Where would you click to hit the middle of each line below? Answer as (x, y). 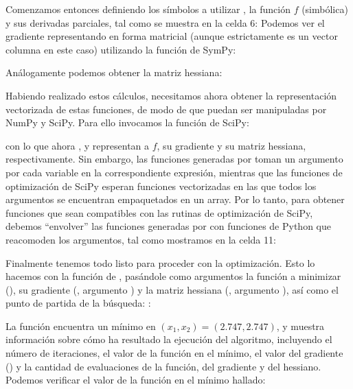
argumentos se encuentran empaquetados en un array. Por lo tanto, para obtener (175, 199)
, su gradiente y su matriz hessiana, (231, 145)
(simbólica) (325, 9)
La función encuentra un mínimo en (81, 326)
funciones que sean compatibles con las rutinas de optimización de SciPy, (159, 212)
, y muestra (300, 326)
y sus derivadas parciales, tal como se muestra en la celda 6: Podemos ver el (165, 22)
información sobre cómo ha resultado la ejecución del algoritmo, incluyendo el (169, 339)
